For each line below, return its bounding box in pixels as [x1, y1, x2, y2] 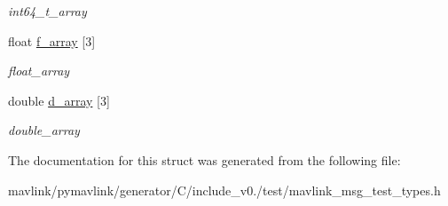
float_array [8, 61, 70, 80]
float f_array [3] [8, 31, 96, 50]
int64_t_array [8, 2, 87, 20]
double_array [8, 121, 80, 139]
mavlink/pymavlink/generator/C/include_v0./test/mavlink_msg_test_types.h [8, 180, 441, 199]
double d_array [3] [8, 91, 110, 109]
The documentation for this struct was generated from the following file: [8, 150, 401, 169]
